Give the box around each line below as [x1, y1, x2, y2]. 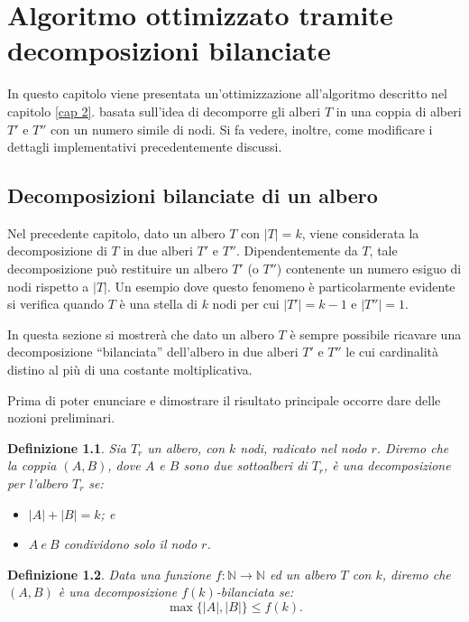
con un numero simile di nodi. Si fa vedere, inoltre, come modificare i [51, 119, 433, 138]
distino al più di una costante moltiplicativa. [7, 360, 253, 379]
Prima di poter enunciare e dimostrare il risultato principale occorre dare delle [7, 390, 441, 409]
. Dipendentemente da [235, 241, 358, 260]
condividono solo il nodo [63, 534, 198, 553]
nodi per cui [212, 294, 280, 313]
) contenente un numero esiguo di [276, 259, 462, 278]
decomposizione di [7, 241, 107, 260]
